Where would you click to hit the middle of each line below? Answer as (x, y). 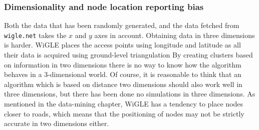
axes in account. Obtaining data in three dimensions (175, 35)
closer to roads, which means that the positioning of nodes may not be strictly (124, 113)
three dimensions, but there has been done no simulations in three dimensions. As (130, 94)
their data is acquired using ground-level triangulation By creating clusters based (128, 55)
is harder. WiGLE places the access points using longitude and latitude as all (122, 45)
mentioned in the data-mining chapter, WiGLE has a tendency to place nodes (124, 104)
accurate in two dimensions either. (57, 123)
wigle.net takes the (35, 35)
